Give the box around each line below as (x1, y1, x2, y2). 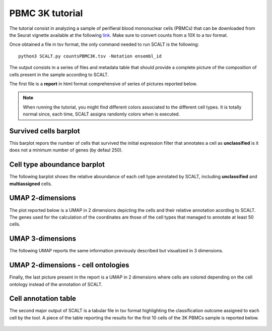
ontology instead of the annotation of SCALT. (9, 281, 103, 287)
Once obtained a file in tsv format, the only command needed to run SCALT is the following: (9, 41, 199, 47)
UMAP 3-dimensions (9, 235, 77, 243)
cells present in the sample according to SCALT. (9, 71, 109, 78)
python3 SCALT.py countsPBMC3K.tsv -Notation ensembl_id (18, 53, 162, 59)
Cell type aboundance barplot (9, 160, 105, 169)
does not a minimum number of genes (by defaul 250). (9, 147, 123, 153)
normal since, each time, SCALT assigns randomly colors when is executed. (23, 111, 180, 117)
